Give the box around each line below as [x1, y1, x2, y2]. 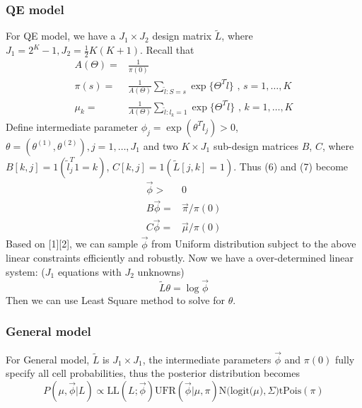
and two [143, 138, 178, 153]
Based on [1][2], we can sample [6, 236, 138, 251]
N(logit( [218, 385, 254, 396]
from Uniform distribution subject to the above [151, 236, 356, 251]
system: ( [6, 264, 45, 279]
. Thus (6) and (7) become [233, 158, 349, 173]
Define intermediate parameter [6, 119, 138, 134]
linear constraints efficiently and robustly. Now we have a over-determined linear [6, 250, 354, 265]
